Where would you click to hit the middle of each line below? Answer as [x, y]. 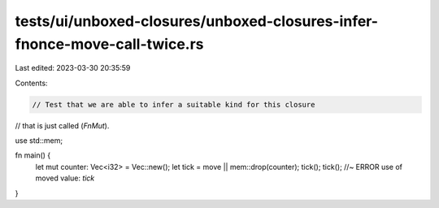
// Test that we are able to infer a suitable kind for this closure [174, 104]
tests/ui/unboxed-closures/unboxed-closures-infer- [196, 21]
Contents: [31, 83]
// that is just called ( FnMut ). [62, 125]
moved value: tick [65, 178]
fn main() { [33, 155]
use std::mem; [39, 141]
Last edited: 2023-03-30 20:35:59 [73, 68]
